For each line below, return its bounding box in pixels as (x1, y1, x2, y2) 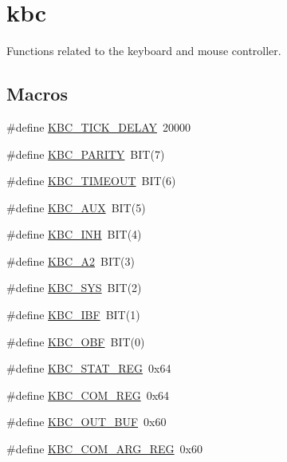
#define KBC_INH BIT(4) (6, 226, 142, 243)
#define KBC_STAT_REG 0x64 (6, 360, 171, 377)
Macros (6, 81, 68, 106)
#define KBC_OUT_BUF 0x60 (6, 413, 167, 430)
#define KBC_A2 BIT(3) (6, 252, 135, 269)
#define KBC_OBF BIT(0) (6, 333, 145, 349)
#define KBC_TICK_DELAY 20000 (6, 118, 191, 135)
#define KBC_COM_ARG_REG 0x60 (6, 440, 202, 457)
